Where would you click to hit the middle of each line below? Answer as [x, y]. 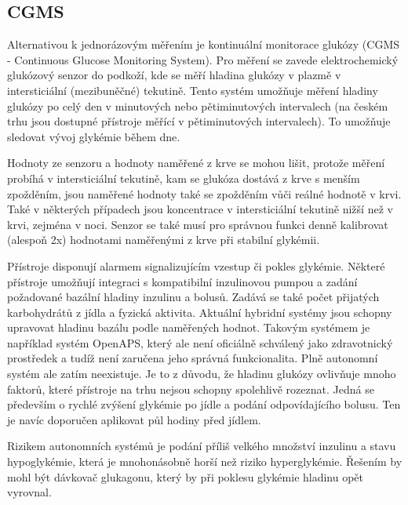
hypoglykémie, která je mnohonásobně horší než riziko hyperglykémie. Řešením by [205, 461]
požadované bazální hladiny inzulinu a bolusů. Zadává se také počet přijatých [193, 297]
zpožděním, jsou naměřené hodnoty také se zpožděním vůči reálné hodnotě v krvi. [204, 193]
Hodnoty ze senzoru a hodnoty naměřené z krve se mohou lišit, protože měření [196, 163]
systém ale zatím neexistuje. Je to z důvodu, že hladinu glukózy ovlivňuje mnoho [202, 374]
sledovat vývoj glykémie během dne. [94, 136]
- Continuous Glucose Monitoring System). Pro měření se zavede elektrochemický [203, 59]
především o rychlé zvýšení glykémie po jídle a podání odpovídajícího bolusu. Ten [204, 404]
